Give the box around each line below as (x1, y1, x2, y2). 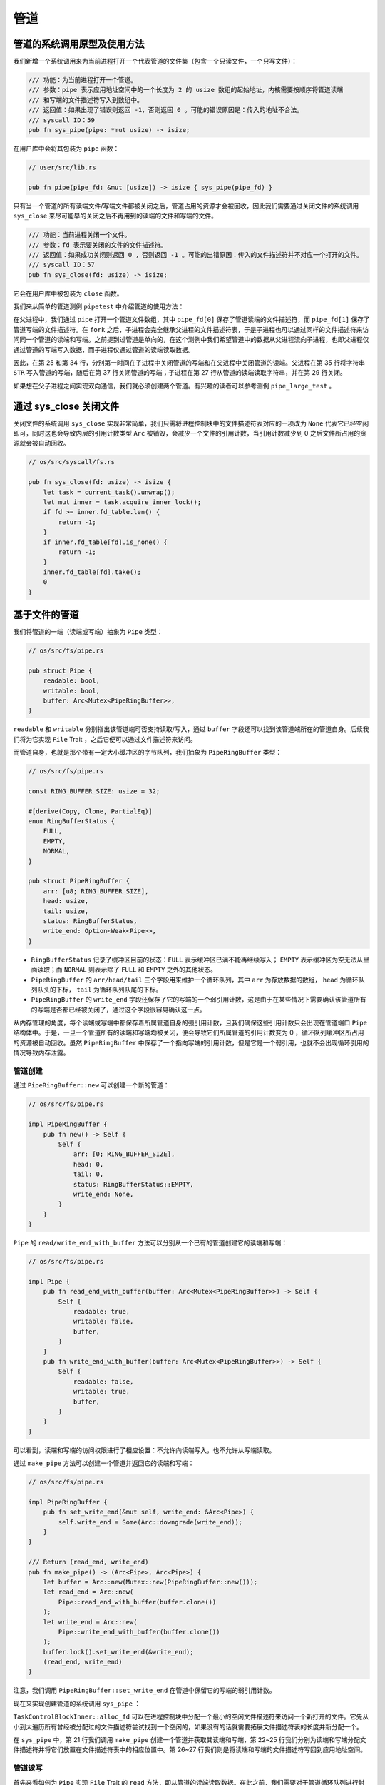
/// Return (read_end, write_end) (28, 1558, 149, 1567)
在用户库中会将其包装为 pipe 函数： (13, 144, 120, 153)
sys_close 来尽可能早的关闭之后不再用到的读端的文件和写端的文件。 (13, 211, 217, 221)
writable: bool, (43, 686, 100, 695)
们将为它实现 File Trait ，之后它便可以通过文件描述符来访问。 (13, 735, 197, 743)
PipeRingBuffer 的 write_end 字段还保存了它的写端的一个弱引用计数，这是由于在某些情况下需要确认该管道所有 (31, 995, 366, 1004)
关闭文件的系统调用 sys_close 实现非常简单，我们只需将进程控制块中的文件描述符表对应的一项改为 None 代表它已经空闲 (13, 418, 369, 428)
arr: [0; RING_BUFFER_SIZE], (73, 1150, 175, 1158)
